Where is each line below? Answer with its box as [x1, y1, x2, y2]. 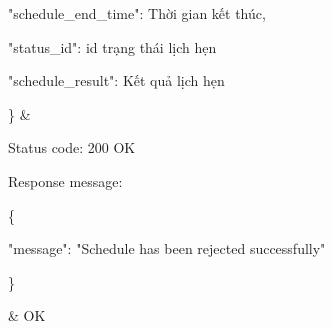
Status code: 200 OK [8, 137, 136, 158]
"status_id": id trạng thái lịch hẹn [8, 36, 217, 57]
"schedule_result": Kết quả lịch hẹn [8, 70, 225, 91]
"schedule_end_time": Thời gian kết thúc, [8, 3, 266, 23]
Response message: [8, 170, 123, 191]
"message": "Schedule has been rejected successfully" [8, 238, 326, 259]
